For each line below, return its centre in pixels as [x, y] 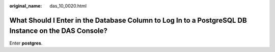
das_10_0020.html [68, 6]
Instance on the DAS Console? [59, 31]
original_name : [26, 6]
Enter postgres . [26, 43]
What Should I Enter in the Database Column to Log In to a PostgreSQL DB [128, 20]
